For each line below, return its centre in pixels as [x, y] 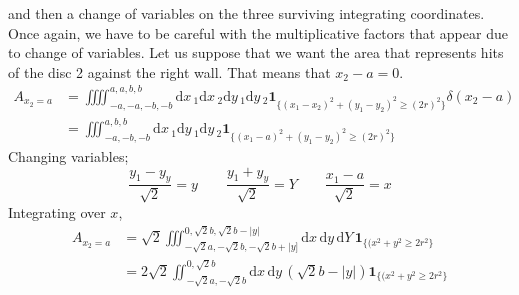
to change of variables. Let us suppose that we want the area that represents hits [256, 52]
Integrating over [57, 211]
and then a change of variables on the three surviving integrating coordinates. [246, 13]
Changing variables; [68, 155]
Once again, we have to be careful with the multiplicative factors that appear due [258, 32]
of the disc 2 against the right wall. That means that [169, 71]
